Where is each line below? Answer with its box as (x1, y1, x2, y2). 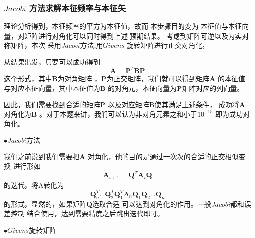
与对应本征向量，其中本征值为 (4, 83, 100, 93)
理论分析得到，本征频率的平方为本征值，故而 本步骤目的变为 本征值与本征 (4, 21, 242, 31)
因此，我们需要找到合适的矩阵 (4, 99, 100, 109)
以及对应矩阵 (107, 99, 149, 109)
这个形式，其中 (4, 73, 52, 84)
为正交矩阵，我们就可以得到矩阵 (106, 73, 210, 84)
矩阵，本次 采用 (10, 40, 61, 50)
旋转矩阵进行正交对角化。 (127, 40, 209, 50)
